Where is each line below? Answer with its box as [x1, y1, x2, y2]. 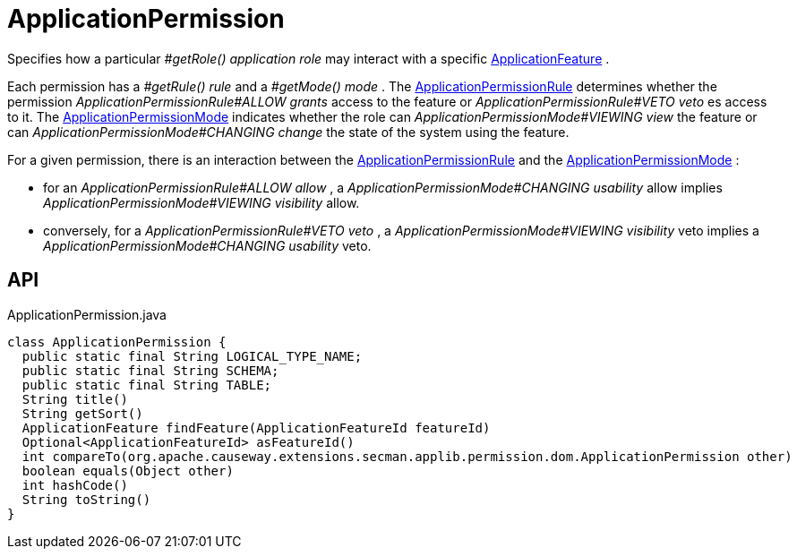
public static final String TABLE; [21, 377, 272, 392]
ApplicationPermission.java [7, 306, 167, 322]
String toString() [21, 492, 151, 507]
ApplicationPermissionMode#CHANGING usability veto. [43, 237, 372, 253]
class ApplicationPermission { [7, 334, 227, 349]
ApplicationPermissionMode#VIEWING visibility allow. [43, 194, 360, 210]
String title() [21, 391, 128, 406]
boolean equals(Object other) [21, 463, 234, 478]
